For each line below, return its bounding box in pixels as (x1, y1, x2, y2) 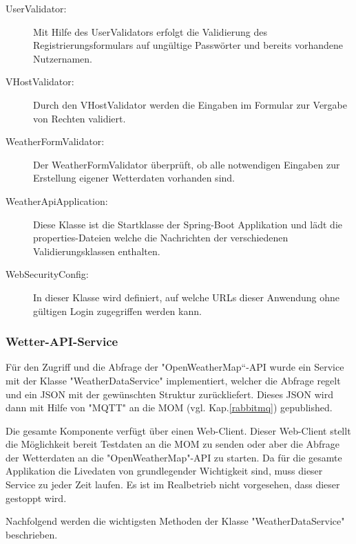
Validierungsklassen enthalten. (33, 243, 160, 258)
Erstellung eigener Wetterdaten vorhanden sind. (33, 171, 235, 185)
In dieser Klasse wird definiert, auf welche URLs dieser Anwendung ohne (33, 290, 340, 304)
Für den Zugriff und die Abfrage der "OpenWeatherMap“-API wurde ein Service (6, 360, 344, 374)
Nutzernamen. (33, 51, 92, 65)
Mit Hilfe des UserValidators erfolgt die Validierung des (33, 24, 267, 39)
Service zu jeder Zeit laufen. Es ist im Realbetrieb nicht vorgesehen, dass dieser (6, 477, 340, 492)
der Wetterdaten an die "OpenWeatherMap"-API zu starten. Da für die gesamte (6, 450, 342, 464)
